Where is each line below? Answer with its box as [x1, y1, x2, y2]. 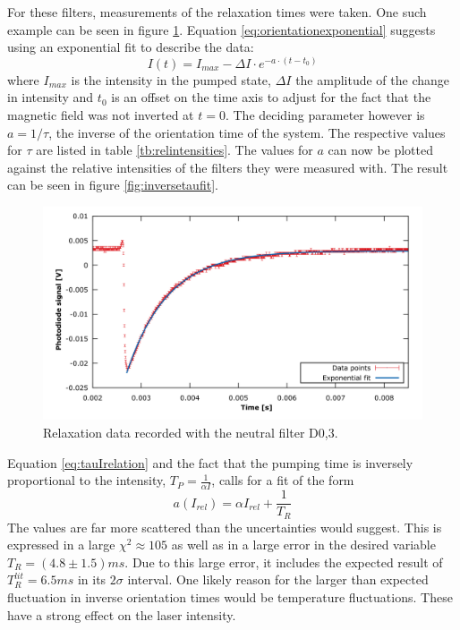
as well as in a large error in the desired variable [171, 535, 436, 554]
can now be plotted [328, 140, 434, 159]
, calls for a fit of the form [211, 471, 354, 490]
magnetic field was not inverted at [7, 105, 194, 123]
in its [77, 570, 106, 589]
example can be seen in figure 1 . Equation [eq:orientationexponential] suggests [7, 20, 436, 38]
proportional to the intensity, [7, 471, 166, 490]
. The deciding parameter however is [225, 105, 425, 123]
